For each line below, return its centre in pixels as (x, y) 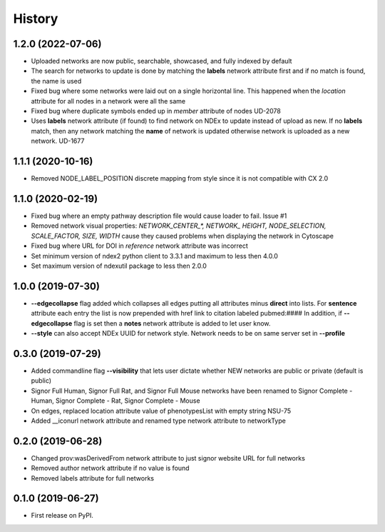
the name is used (56, 81)
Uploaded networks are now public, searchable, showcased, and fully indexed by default (161, 61)
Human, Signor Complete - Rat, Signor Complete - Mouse (115, 401)
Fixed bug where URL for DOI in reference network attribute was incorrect (140, 246)
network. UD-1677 (58, 141)
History (36, 19)
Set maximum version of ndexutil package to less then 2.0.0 (119, 266)
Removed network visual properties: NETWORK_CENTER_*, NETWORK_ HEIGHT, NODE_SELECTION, (179, 226)
